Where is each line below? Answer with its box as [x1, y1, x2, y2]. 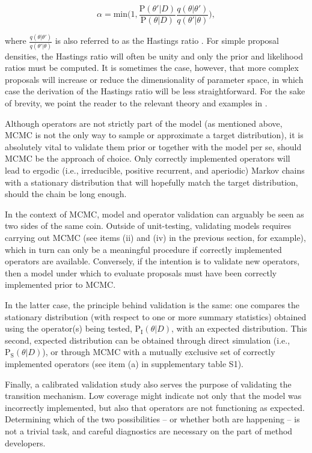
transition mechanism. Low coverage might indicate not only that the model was [5, 389, 302, 402]
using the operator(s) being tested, [5, 322, 132, 335]
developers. [5, 436, 46, 449]
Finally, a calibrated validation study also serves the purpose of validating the [5, 377, 292, 390]
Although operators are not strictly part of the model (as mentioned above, [5, 117, 283, 129]
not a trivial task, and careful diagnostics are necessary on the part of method [5, 424, 293, 437]
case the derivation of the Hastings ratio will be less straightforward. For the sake [5, 85, 305, 97]
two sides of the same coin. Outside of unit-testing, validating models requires [5, 219, 292, 232]
